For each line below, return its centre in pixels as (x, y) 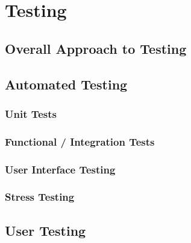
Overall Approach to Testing (96, 48)
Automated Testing (66, 84)
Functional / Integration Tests (80, 141)
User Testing (45, 230)
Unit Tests (31, 113)
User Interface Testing (60, 169)
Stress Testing (40, 197)
